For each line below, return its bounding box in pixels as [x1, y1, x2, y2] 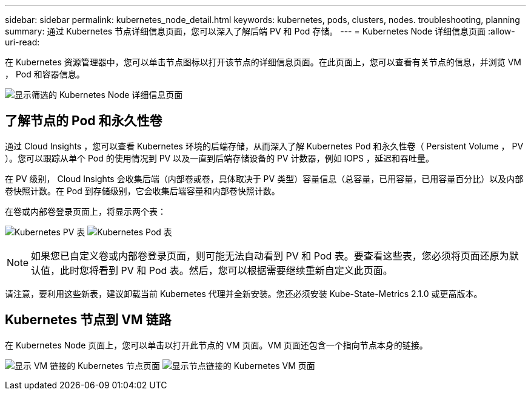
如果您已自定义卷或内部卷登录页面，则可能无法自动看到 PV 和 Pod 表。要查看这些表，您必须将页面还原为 [31, 249, 509, 262]
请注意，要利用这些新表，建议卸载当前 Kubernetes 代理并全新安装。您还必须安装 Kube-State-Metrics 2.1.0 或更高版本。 [5, 288, 483, 299]
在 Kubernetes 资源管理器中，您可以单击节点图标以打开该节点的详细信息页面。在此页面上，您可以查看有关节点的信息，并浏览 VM [5, 57, 521, 67]
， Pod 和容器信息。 [5, 69, 85, 79]
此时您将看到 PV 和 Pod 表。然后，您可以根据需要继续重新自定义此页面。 [60, 264, 393, 276]
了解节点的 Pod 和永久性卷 [5, 113, 162, 129]
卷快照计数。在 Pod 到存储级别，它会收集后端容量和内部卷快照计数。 [5, 185, 280, 196]
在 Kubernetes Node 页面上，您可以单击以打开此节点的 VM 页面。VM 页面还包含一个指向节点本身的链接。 [5, 339, 428, 350]
